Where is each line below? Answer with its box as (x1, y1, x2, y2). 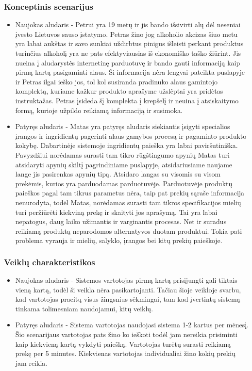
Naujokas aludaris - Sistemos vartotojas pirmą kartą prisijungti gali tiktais (15, 275, 237, 285)
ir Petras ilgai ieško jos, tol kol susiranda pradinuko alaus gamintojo (15, 76, 218, 86)
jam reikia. (15, 357, 48, 368)
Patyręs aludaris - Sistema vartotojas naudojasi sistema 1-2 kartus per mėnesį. (15, 320, 249, 330)
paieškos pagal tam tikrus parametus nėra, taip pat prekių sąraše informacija (15, 188, 245, 198)
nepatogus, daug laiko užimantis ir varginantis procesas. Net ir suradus (15, 216, 227, 226)
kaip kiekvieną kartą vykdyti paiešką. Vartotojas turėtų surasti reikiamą (15, 339, 231, 349)
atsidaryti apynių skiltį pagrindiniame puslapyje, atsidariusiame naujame (15, 159, 233, 169)
